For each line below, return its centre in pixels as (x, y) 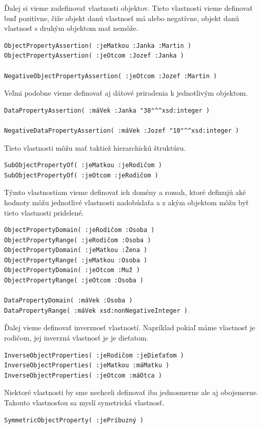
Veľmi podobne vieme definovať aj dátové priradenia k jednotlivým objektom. (126, 93)
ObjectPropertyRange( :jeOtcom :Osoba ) (74, 281)
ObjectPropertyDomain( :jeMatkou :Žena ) (76, 250)
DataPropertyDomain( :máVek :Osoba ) (68, 301)
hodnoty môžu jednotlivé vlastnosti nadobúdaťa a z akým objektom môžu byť (126, 202)
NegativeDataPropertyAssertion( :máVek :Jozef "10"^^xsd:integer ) (122, 130)
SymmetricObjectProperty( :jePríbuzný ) (74, 420)
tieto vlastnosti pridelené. (44, 212)
